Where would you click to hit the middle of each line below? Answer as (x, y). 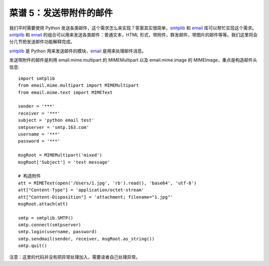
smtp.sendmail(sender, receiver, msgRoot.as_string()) (86, 239)
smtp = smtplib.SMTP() (46, 218)
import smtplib (37, 78)
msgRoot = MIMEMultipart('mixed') (60, 155)
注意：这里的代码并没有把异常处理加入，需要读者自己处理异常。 (75, 257)
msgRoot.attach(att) (43, 204)
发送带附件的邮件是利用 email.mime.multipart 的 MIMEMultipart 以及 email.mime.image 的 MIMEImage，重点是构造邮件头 (133, 60)
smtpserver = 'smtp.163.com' (54, 127)
